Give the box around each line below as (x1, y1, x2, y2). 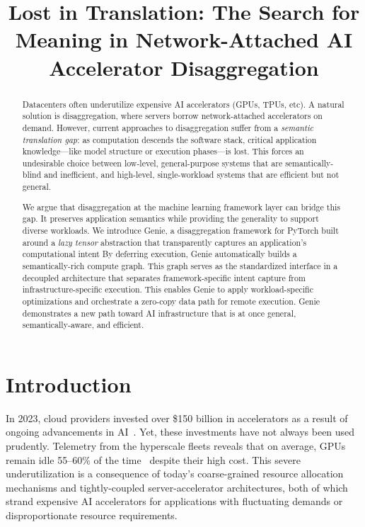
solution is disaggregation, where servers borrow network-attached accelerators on (22, 110, 323, 122)
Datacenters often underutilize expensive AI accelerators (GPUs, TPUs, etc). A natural (22, 98, 344, 110)
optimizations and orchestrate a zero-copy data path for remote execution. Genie (22, 295, 320, 307)
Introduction (6, 369, 132, 398)
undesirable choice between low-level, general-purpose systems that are (22, 157, 283, 169)
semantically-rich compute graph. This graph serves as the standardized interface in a (22, 259, 338, 271)
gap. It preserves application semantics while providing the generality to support (22, 212, 319, 225)
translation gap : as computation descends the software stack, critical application (22, 133, 317, 145)
